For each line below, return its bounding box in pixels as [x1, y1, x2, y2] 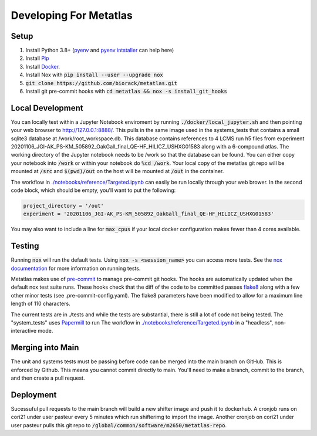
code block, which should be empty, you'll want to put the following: [11, 187, 176, 194]
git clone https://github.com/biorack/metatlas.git [25, 80, 178, 86]
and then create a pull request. [11, 374, 85, 381]
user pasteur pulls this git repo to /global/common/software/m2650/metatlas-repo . [11, 421, 227, 428]
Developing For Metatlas [11, 9, 133, 22]
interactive [11, 327, 37, 334]
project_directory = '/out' [23, 202, 104, 209]
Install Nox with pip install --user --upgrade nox [25, 71, 164, 79]
